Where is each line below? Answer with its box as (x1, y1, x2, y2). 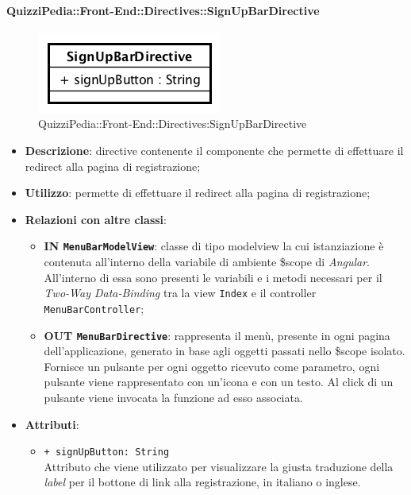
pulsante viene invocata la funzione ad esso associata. (44, 389, 303, 405)
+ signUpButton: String (44, 447, 170, 458)
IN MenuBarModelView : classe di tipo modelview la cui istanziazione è (44, 238, 384, 254)
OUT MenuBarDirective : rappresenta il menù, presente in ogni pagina (44, 327, 390, 343)
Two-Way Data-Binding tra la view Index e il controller (44, 284, 317, 301)
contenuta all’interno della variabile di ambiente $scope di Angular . (44, 253, 371, 270)
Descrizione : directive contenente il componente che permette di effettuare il (25, 141, 404, 158)
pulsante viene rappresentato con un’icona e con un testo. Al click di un (44, 373, 394, 390)
